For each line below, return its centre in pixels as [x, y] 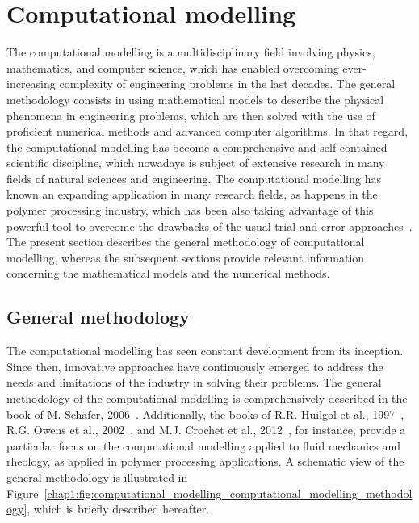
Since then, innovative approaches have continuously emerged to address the [195, 366]
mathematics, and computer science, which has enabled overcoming [173, 67]
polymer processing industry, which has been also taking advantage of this [190, 210]
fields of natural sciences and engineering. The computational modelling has [194, 178]
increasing [31, 84]
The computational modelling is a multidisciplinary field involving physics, [191, 52]
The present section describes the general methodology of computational [186, 242]
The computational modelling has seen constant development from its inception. [205, 351]
